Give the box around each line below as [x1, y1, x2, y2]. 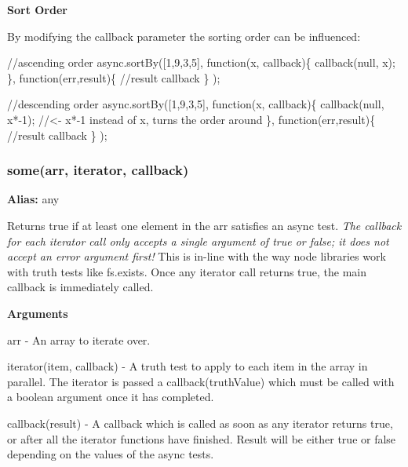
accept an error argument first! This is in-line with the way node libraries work [7, 248, 386, 265]
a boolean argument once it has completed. [7, 389, 214, 405]
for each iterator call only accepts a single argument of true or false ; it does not [7, 232, 389, 249]
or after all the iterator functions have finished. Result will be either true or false [7, 430, 396, 447]
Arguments [7, 305, 68, 321]
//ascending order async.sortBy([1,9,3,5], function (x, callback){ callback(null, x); [7, 54, 395, 71]
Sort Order [7, 2, 67, 17]
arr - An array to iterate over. [7, 331, 151, 348]
